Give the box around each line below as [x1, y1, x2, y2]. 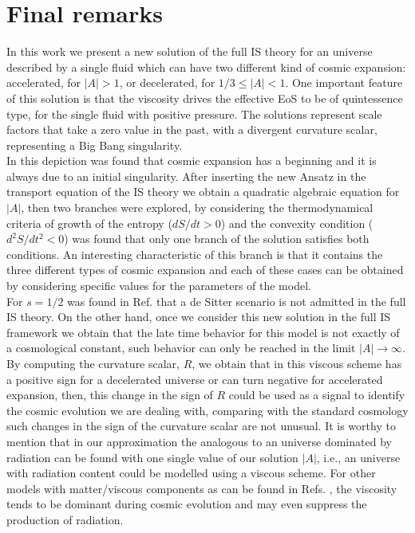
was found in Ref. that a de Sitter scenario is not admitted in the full [67, 292, 406, 309]
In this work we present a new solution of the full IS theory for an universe [6, 43, 373, 60]
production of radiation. [6, 511, 124, 527]
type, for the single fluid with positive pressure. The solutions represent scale [6, 105, 382, 122]
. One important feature [285, 74, 403, 91]
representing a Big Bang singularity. [6, 136, 183, 153]
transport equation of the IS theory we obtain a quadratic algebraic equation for [6, 183, 400, 200]
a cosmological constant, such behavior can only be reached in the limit [6, 339, 356, 356]
